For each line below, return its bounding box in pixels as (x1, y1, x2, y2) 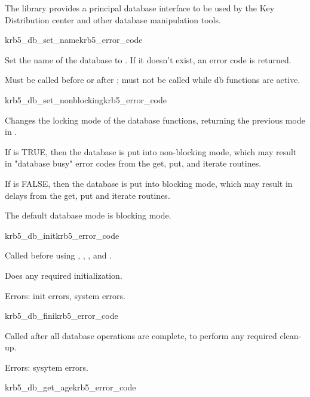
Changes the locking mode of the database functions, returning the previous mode (5, 113, 305, 126)
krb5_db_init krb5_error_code (5, 229, 119, 241)
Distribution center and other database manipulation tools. (5, 13, 221, 26)
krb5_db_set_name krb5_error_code (5, 33, 143, 46)
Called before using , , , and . (5, 249, 112, 261)
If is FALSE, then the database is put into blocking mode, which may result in (5, 177, 293, 189)
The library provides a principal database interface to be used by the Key (5, 2, 275, 14)
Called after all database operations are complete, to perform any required (5, 329, 277, 341)
